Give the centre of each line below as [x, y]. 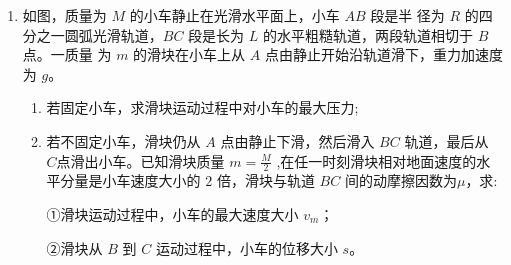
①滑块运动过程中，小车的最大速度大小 [172, 213]
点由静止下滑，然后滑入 [297, 140]
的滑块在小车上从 [189, 54]
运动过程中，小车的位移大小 [246, 247]
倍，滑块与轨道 [265, 180]
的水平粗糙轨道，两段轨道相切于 [367, 34]
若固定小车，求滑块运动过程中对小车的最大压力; [202, 107]
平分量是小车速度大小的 [123, 180]
